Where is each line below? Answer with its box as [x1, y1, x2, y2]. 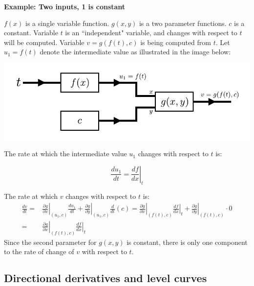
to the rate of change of [4, 246, 74, 257]
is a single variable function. [25, 18, 109, 28]
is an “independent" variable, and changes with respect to [65, 27, 237, 38]
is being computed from [140, 37, 211, 47]
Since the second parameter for [4, 237, 97, 247]
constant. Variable [4, 27, 58, 38]
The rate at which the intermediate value [4, 148, 127, 159]
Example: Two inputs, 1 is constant [4, 1, 126, 11]
